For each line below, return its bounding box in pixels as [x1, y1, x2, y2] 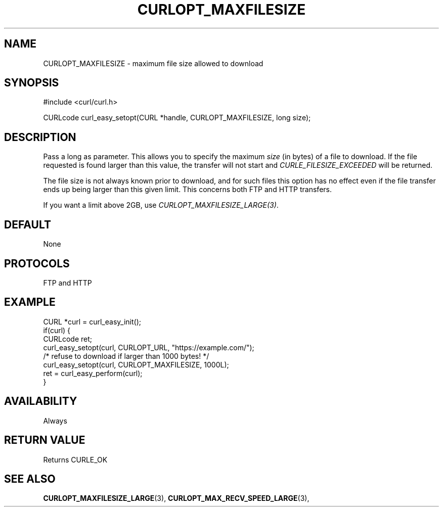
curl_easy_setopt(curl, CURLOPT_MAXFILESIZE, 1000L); [43, 360, 229, 369]
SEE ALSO [4, 472, 56, 485]
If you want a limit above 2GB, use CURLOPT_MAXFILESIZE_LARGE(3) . [43, 201, 279, 210]
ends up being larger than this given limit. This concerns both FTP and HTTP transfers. [43, 185, 332, 194]
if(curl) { [43, 326, 71, 335]
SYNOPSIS [4, 76, 59, 89]
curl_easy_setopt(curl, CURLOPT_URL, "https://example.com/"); [43, 343, 254, 352]
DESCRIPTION [4, 130, 76, 144]
